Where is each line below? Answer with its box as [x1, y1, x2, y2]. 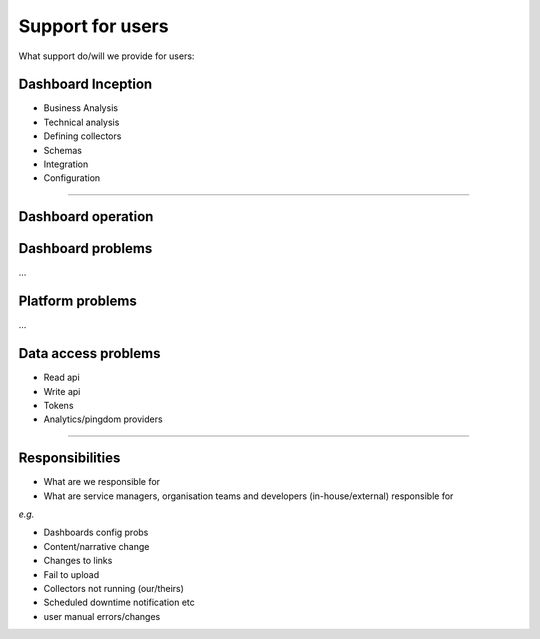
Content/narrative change [43, 540, 150, 552]
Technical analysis [43, 116, 120, 128]
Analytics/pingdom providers [43, 413, 164, 425]
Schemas [43, 144, 82, 156]
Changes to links [43, 555, 113, 567]
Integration [43, 158, 89, 170]
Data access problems [18, 345, 161, 362]
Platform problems [18, 293, 137, 310]
